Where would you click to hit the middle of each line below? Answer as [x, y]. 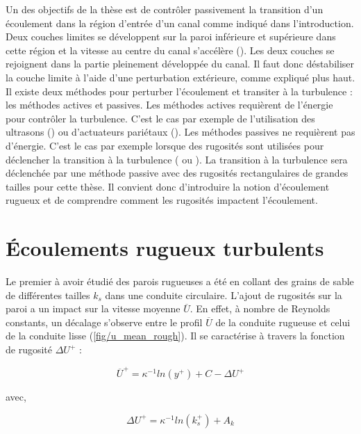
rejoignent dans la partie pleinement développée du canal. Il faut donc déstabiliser [180, 64]
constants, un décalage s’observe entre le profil [104, 322]
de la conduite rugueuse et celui [283, 322]
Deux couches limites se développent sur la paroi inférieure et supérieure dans [171, 37]
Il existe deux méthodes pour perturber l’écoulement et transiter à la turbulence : [179, 91]
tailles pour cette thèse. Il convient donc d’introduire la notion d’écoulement [168, 186]
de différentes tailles [48, 295]
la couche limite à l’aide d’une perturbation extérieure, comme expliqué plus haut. [180, 77]
